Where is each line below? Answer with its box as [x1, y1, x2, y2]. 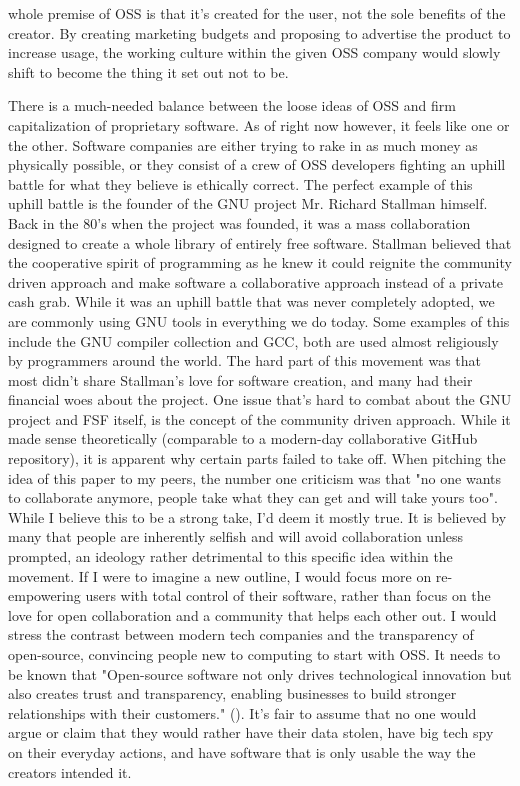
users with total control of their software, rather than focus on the [85, 585, 491, 606]
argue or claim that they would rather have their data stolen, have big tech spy [8, 722, 494, 743]
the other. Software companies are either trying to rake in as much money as [8, 134, 478, 155]
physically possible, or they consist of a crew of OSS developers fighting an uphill [8, 154, 506, 175]
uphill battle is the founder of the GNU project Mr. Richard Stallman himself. [8, 193, 488, 214]
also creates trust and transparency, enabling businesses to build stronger [8, 683, 457, 704]
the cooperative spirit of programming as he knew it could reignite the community [8, 252, 512, 273]
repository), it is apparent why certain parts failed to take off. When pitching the [8, 448, 506, 469]
